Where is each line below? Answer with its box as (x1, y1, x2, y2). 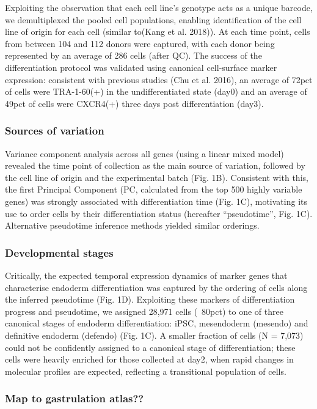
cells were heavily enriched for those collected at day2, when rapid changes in (5, 353, 294, 366)
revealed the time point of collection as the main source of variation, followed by (5, 159, 305, 172)
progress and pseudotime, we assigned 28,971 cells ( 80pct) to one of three (5, 304, 283, 317)
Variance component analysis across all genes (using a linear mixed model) (5, 147, 284, 160)
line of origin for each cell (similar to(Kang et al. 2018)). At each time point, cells (5, 25, 310, 38)
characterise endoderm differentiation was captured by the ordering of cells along (5, 281, 308, 293)
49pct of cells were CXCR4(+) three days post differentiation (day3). (5, 97, 264, 109)
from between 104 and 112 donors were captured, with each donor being (5, 37, 275, 50)
